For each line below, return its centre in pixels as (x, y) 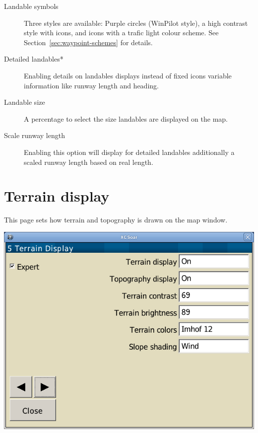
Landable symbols (31, 6)
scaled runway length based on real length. (89, 162)
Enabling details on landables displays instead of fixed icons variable (128, 75)
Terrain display (57, 196)
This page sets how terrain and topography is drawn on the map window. (116, 220)
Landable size (25, 102)
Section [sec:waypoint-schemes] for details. (88, 42)
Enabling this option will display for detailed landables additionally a (129, 152)
